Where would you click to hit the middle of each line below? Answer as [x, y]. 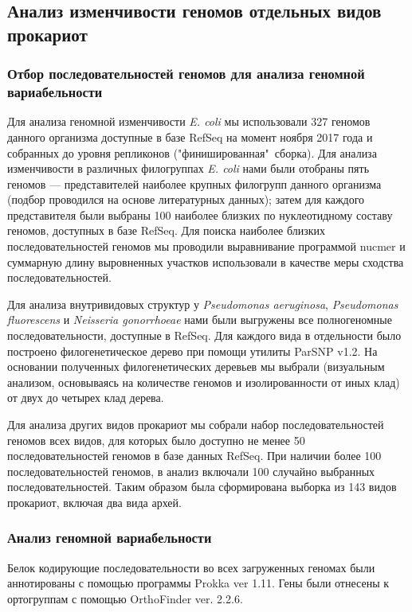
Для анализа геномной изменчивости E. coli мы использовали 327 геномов [189, 121]
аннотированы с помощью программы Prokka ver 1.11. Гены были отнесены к [198, 583]
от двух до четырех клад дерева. [86, 398]
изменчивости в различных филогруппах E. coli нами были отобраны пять [188, 168]
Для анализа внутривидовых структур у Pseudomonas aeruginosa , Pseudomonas [203, 304]
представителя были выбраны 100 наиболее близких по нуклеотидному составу [200, 214]
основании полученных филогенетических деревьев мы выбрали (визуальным [196, 366]
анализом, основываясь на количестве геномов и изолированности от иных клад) [204, 382]
